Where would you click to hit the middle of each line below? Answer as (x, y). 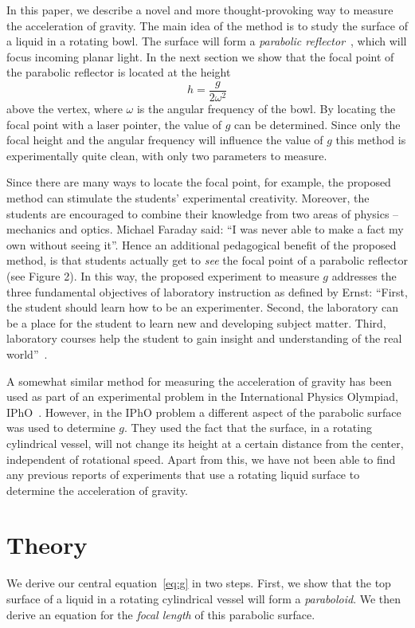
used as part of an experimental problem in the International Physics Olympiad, (202, 396)
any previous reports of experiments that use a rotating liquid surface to (183, 475)
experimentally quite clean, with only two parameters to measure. (167, 155)
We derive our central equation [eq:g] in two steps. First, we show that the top (199, 583)
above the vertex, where (65, 109)
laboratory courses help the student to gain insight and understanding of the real (204, 338)
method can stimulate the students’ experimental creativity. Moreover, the (188, 198)
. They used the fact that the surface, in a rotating (248, 428)
